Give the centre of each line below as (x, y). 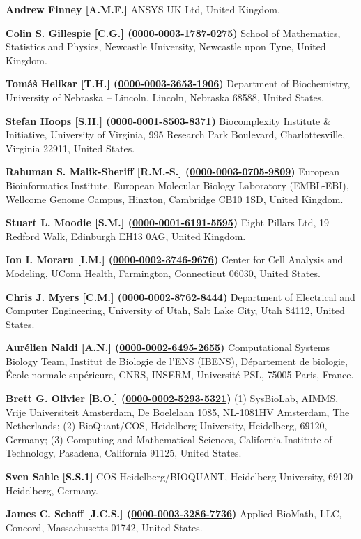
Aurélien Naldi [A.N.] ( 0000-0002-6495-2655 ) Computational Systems (168, 347)
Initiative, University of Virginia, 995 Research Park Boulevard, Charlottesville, (176, 134)
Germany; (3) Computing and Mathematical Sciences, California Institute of (169, 439)
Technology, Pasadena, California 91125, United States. (124, 453)
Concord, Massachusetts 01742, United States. (104, 527)
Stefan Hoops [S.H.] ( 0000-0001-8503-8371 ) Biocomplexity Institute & (168, 120)
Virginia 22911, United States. (70, 148)
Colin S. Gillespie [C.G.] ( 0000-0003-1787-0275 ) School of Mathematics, (173, 32)
